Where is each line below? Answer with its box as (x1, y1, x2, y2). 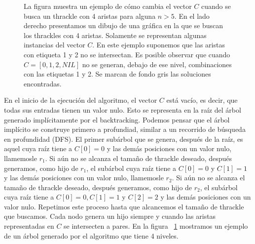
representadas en (4, 221, 54, 231)
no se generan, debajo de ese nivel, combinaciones (82, 59, 232, 69)
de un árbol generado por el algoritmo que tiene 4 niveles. (4, 230, 179, 241)
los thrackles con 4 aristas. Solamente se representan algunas (24, 30, 207, 40)
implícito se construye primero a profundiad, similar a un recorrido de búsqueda (4, 124, 246, 134)
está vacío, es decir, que (166, 95, 238, 105)
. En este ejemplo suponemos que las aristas (92, 40, 225, 50)
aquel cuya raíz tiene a (4, 143, 73, 154)
